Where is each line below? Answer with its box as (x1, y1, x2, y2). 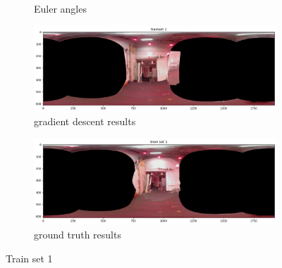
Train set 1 (6, 250, 53, 265)
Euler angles (34, 1, 87, 15)
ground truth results (34, 226, 121, 241)
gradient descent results (34, 114, 136, 129)
